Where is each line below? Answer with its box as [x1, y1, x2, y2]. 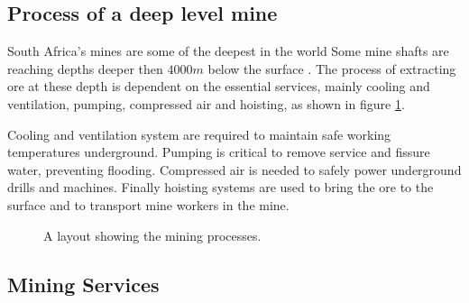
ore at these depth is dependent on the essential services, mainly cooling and [7, 77, 430, 96]
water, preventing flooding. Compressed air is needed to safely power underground [7, 160, 462, 179]
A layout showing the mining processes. [43, 225, 262, 244]
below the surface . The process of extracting [207, 59, 456, 78]
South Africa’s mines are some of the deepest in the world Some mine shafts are [7, 41, 449, 60]
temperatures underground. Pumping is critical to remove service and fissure [7, 142, 430, 161]
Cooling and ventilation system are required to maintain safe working [7, 124, 391, 143]
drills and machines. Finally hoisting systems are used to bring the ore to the [7, 178, 434, 197]
